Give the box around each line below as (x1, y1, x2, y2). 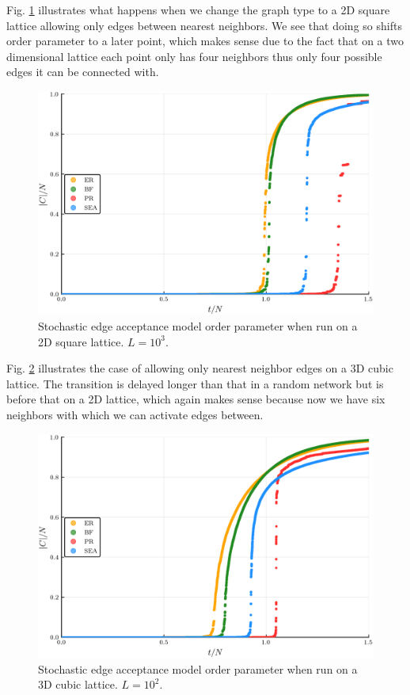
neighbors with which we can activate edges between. (6, 406, 264, 422)
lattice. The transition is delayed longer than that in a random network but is (6, 375, 384, 391)
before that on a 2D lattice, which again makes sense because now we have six (6, 391, 385, 407)
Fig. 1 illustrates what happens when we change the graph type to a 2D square (6, 2, 390, 17)
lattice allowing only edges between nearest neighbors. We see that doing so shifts (6, 17, 402, 33)
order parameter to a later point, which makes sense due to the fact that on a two (6, 32, 404, 49)
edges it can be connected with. (6, 63, 159, 80)
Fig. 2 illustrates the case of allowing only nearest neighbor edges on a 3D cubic (6, 360, 393, 376)
